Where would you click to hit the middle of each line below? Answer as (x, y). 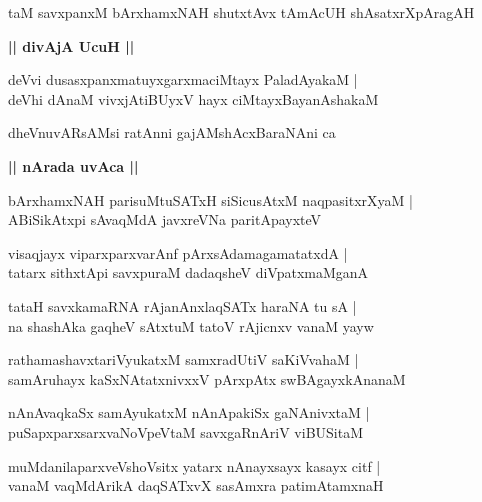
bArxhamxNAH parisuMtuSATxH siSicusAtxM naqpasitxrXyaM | (210, 199)
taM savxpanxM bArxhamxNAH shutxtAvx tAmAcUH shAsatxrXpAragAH (241, 12)
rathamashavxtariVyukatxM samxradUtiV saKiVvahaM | (183, 359)
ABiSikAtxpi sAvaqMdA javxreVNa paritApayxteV (165, 219)
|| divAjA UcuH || (71, 45)
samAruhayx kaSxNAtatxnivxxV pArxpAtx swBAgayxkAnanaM (207, 378)
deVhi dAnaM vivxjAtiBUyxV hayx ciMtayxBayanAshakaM (193, 98)
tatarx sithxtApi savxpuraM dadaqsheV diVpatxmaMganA (188, 272)
